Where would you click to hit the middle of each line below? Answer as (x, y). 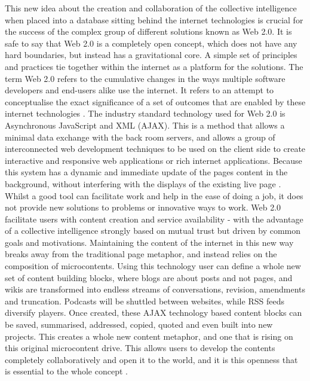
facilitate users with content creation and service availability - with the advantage (154, 219)
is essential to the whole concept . (66, 371)
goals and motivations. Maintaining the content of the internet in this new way (149, 242)
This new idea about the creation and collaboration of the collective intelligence (151, 8)
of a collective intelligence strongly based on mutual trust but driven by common (153, 231)
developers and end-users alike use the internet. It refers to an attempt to (139, 90)
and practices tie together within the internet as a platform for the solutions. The (154, 66)
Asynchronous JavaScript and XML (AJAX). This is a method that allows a (145, 125)
